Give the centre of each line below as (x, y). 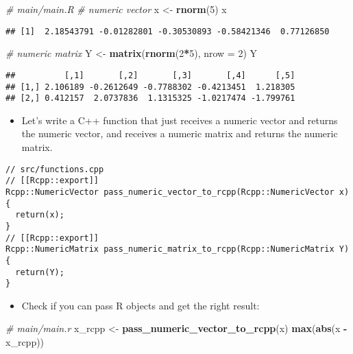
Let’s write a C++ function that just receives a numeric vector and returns (180, 120)
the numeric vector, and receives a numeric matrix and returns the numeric (180, 133)
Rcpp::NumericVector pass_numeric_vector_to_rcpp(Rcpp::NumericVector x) (178, 192)
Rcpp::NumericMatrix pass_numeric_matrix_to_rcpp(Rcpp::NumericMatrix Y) (178, 249)
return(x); (40, 215)
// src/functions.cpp (55, 169)
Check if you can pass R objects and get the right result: (141, 305)
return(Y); (40, 272)
